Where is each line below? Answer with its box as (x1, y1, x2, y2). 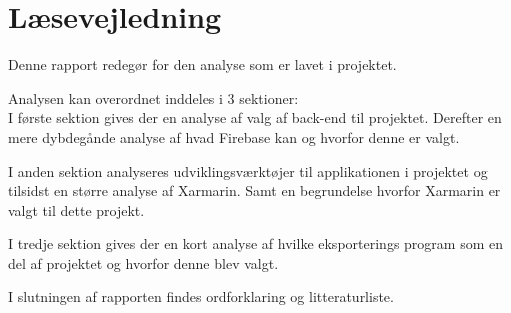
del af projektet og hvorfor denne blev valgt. (8, 252, 279, 273)
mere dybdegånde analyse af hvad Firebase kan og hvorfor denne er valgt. (8, 126, 460, 147)
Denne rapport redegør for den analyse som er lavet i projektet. (8, 54, 397, 75)
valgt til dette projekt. (8, 199, 145, 220)
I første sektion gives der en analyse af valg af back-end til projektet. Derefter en (8, 107, 502, 128)
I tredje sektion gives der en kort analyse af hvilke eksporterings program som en (8, 233, 503, 254)
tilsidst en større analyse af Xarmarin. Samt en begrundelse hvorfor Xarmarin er (8, 180, 501, 201)
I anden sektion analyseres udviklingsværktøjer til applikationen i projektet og (8, 160, 488, 181)
